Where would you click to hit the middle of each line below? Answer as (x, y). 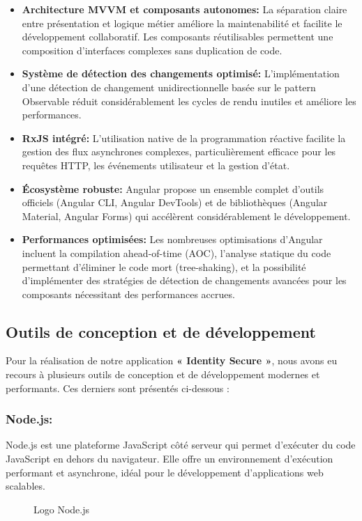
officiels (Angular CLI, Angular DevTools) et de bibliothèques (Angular (175, 202)
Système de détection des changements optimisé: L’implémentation (181, 73)
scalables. (25, 486)
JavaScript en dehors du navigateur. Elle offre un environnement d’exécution (169, 459)
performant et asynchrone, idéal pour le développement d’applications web (165, 472)
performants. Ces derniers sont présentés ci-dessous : (118, 388)
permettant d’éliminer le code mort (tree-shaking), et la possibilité (164, 266)
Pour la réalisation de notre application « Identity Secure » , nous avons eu (172, 360)
